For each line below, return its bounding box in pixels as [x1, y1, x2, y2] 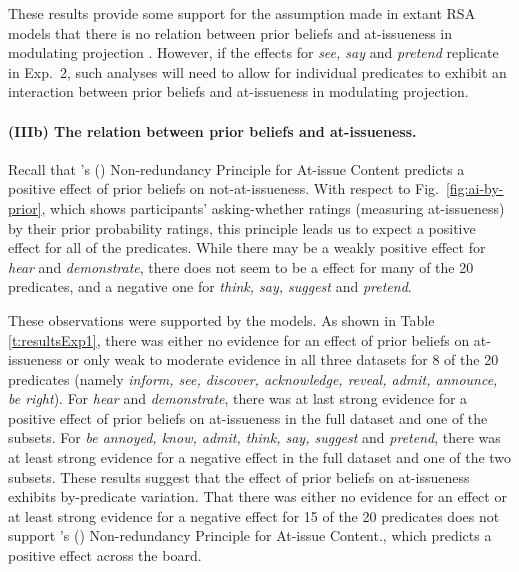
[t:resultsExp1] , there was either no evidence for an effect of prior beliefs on [8, 329, 470, 350]
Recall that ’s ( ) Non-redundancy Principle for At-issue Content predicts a [8, 158, 465, 179]
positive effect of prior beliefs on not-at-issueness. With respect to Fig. [8, 178, 439, 199]
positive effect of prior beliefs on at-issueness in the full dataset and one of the [8, 407, 488, 428]
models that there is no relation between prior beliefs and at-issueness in [8, 22, 453, 43]
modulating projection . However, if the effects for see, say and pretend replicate [8, 42, 499, 63]
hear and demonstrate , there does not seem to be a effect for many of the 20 [8, 256, 474, 277]
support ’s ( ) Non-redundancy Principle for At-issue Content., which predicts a [8, 525, 492, 546]
